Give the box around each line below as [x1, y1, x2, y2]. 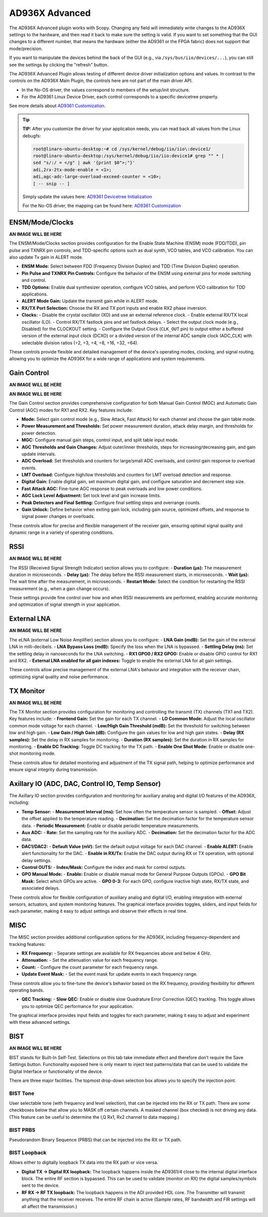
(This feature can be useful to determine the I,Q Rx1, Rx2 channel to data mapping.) [9, 1114, 180, 1120]
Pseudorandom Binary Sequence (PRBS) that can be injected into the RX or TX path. [9, 1137, 182, 1143]
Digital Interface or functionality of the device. [9, 1068, 104, 1074]
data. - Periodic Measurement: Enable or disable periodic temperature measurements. [21, 822, 200, 829]
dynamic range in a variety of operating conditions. [9, 529, 114, 536]
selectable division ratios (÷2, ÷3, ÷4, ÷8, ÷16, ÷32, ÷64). [21, 340, 138, 346]
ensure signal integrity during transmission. [9, 767, 98, 773]
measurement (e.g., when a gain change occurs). [9, 585, 110, 591]
